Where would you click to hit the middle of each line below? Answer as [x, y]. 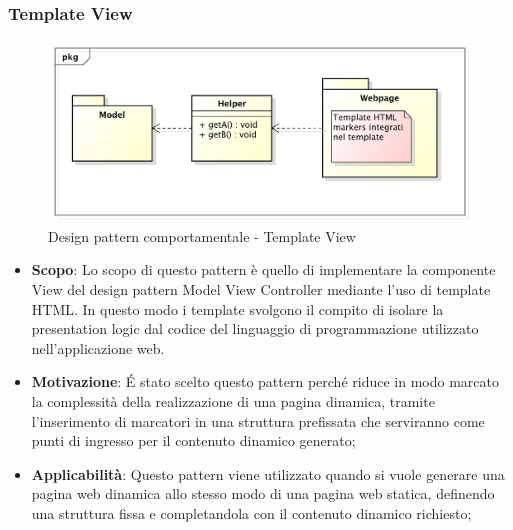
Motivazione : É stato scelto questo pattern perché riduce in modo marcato [265, 381]
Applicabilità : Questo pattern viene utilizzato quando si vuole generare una [268, 473]
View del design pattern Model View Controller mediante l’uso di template [261, 288]
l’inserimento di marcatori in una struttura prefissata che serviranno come [258, 420]
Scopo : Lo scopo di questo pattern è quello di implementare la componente [263, 269]
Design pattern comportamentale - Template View [202, 235]
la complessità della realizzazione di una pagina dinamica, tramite [233, 400]
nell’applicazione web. [98, 347]
